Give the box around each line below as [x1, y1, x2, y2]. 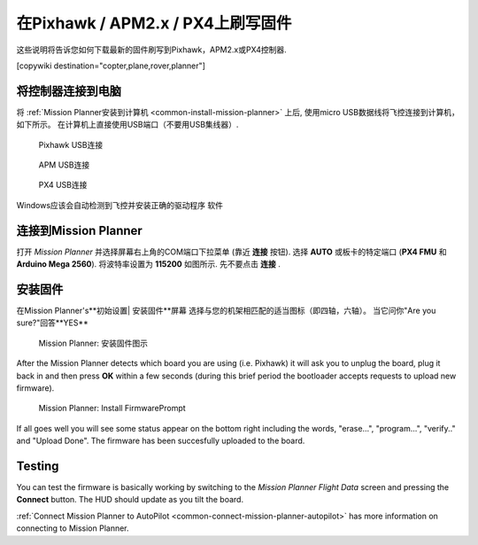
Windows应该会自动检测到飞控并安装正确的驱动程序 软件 [16, 199, 223, 210]
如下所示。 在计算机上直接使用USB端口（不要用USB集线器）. [16, 120, 239, 130]
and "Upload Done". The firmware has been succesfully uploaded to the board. [16, 435, 305, 447]
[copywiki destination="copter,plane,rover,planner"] [16, 60, 205, 71]
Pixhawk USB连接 [38, 139, 104, 150]
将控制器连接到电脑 [16, 83, 121, 98]
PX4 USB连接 [38, 180, 88, 191]
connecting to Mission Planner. [16, 523, 129, 533]
